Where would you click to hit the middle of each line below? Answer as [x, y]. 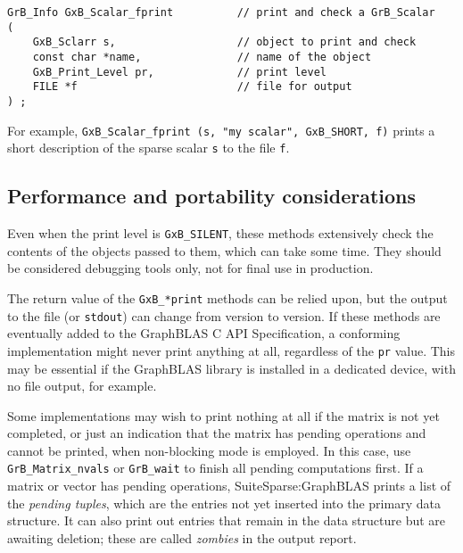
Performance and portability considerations [212, 196]
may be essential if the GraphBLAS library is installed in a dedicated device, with [231, 368]
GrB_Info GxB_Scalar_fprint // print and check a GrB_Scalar [221, 12]
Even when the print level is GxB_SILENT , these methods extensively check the [220, 233]
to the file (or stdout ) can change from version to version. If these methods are [224, 315]
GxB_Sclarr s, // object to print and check [224, 42]
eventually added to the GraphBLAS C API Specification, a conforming [204, 333]
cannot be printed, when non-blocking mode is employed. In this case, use [209, 450]
